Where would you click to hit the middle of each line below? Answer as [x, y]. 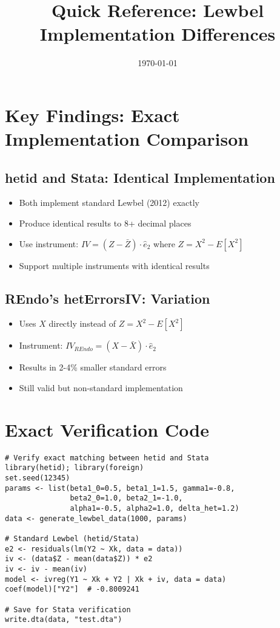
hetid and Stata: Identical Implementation [140, 177]
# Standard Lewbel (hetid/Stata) [72, 539]
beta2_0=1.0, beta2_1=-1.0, [126, 498]
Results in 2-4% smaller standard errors [93, 367]
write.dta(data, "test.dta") [64, 620]
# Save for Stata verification [68, 609]
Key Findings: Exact [92, 114]
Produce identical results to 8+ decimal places [105, 223]
